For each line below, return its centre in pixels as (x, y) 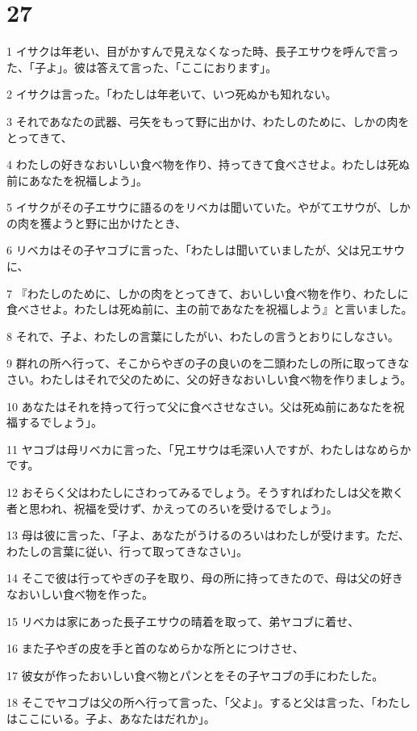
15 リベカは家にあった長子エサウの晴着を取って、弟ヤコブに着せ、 (183, 621)
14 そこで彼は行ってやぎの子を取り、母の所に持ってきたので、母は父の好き (205, 578)
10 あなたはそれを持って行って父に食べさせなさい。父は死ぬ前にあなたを (200, 406)
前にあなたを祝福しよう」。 (77, 180)
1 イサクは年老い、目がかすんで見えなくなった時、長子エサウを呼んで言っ (203, 51)
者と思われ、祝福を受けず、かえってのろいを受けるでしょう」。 (172, 508)
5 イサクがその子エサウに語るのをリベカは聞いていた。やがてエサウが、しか (208, 207)
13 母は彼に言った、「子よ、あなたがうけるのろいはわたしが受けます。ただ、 (208, 535)
